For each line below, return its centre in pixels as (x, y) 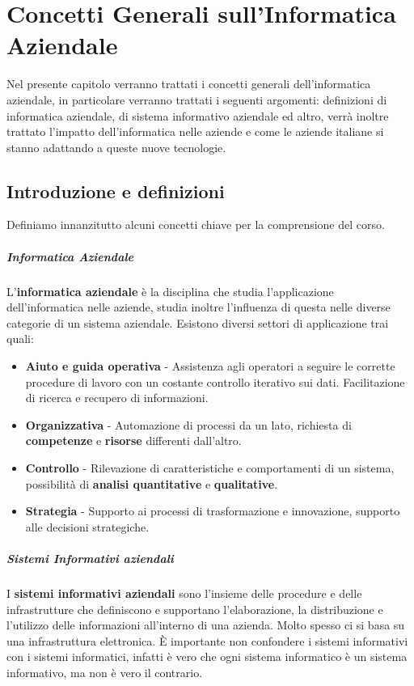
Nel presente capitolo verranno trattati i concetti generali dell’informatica (189, 84)
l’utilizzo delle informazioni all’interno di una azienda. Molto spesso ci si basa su (206, 625)
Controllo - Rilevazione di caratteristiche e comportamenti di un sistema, (210, 467)
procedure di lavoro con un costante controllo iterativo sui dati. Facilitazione (215, 381)
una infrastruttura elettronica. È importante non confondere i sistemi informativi (207, 640)
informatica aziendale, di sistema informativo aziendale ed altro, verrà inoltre (198, 115)
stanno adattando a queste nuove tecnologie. (116, 147)
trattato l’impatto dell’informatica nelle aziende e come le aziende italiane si (195, 131)
